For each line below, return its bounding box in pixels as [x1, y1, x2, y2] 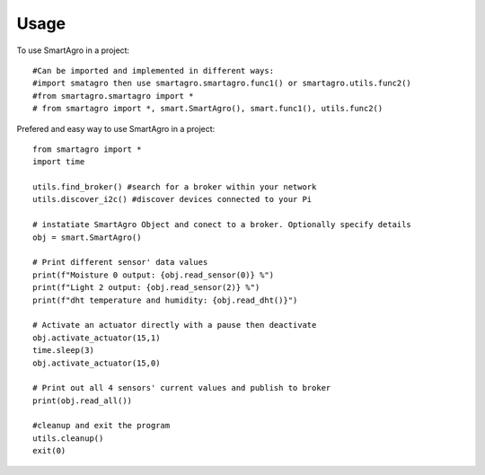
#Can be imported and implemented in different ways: [32, 66, 274, 75]
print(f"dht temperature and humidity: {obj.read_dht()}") [32, 295, 298, 305]
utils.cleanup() [32, 433, 104, 444]
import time [32, 157, 85, 167]
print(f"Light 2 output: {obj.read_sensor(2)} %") [32, 283, 260, 293]
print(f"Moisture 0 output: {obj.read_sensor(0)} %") [32, 269, 274, 280]
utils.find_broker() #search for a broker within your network [32, 182, 317, 192]
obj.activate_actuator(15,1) [32, 332, 161, 343]
